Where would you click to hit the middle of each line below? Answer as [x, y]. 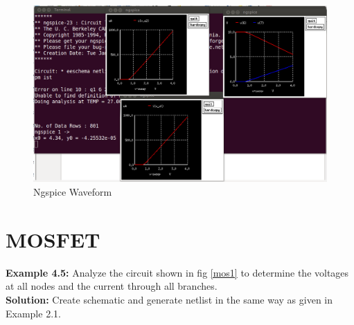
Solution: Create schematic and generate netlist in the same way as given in [169, 299]
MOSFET [53, 239]
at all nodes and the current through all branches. [112, 286]
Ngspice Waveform [73, 192]
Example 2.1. [33, 313]
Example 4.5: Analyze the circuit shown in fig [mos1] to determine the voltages [177, 272]
